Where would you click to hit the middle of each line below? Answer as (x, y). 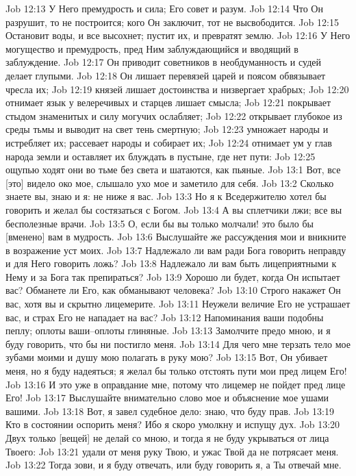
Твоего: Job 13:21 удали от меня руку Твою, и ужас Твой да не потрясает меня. (172, 451)
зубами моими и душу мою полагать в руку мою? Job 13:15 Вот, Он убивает (167, 357)
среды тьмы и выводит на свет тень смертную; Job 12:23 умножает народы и (167, 129)
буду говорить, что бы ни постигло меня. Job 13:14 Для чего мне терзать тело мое (178, 343)
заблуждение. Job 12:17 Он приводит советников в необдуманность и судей (163, 62)
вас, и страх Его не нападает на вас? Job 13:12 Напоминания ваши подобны (165, 317)
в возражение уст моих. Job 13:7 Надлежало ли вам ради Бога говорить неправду (176, 250)
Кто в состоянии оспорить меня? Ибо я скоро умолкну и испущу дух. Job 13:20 (173, 424)
